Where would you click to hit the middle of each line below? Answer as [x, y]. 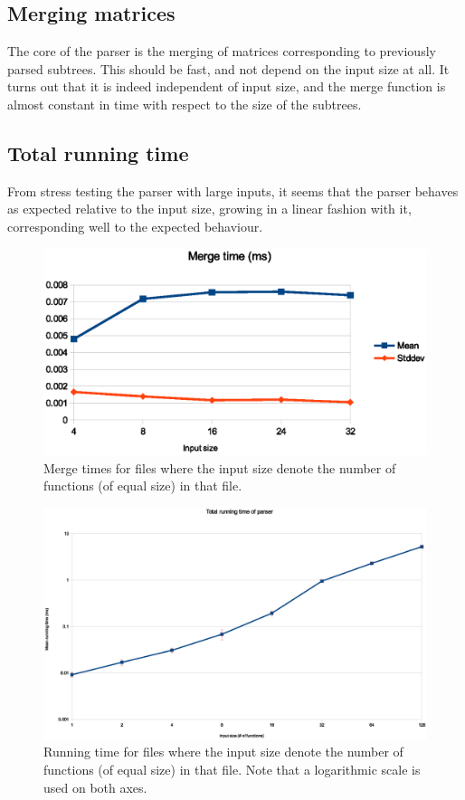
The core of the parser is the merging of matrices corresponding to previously [222, 51]
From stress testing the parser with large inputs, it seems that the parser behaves [233, 190]
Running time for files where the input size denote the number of [223, 752]
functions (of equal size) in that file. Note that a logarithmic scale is [232, 769]
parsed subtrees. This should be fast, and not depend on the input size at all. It [228, 68]
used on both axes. [95, 787]
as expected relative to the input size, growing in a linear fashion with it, [209, 209]
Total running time [98, 152]
